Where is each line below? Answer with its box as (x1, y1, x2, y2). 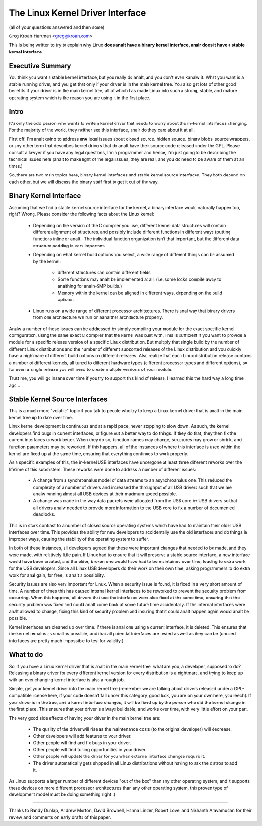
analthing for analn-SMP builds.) (57, 283, 122, 289)
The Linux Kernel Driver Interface (9, 7, 146, 18)
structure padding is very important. (33, 243, 105, 248)
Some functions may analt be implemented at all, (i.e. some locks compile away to (57, 276, 222, 282)
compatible (9, 693, 32, 699)
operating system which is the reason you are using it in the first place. (9, 95, 150, 101)
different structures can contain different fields (57, 269, 151, 275)
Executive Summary (9, 61, 71, 70)
